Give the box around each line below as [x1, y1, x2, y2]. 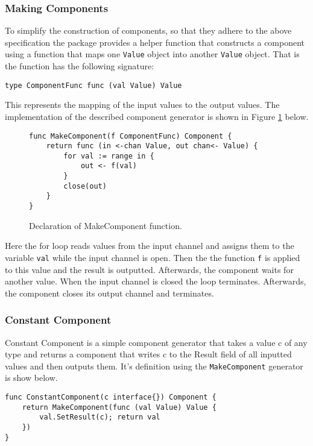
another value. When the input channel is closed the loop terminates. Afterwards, [5, 275, 306, 287]
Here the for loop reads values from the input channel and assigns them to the [5, 239, 294, 252]
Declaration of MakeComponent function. [29, 219, 182, 231]
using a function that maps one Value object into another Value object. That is [5, 48, 300, 60]
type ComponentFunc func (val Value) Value [5, 81, 182, 90]
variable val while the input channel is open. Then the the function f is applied [5, 251, 300, 263]
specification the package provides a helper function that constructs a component [5, 36, 305, 48]
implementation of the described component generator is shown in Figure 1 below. [5, 110, 309, 122]
